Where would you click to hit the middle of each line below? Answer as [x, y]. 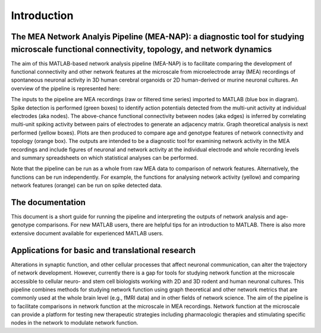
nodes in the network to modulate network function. [75, 323]
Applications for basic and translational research [103, 250]
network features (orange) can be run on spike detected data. [87, 185]
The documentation [48, 202]
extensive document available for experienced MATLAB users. [87, 233]
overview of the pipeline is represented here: [66, 88]
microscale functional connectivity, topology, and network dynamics [141, 49]
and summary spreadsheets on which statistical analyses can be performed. [105, 157]
